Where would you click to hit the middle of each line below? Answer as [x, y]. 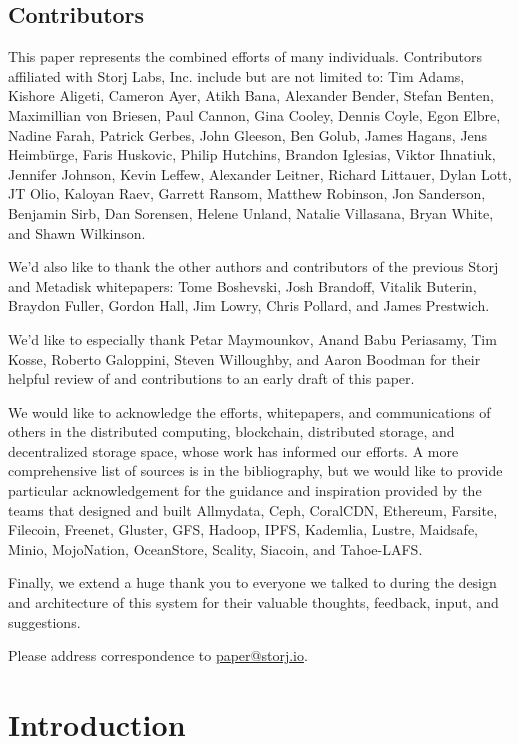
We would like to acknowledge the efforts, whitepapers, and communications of [249, 411]
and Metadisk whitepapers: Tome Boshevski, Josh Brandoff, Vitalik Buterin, [242, 285]
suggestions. [44, 621]
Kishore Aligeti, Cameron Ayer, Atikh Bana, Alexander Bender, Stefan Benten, [251, 95]
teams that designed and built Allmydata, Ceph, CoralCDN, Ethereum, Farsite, [253, 509]
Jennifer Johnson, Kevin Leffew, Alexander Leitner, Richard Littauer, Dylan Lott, [260, 173]
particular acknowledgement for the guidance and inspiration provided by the [245, 490]
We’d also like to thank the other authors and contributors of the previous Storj [253, 266]
